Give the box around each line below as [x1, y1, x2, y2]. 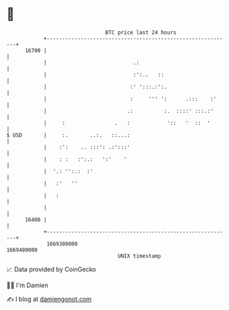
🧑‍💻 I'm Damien [6, 281, 49, 289]
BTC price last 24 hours [105, 29, 177, 36]
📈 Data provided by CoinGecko [6, 265, 97, 273]
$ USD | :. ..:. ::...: [6, 131, 130, 139]
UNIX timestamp [117, 252, 161, 260]
